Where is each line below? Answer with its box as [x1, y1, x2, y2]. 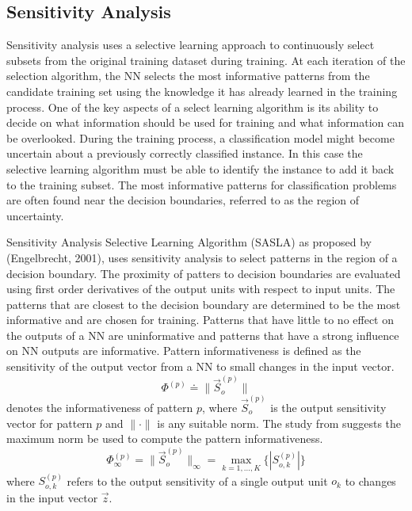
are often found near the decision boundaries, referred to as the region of [6, 192, 360, 208]
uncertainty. [6, 207, 64, 223]
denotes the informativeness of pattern [6, 399, 193, 415]
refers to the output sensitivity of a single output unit [67, 472, 328, 489]
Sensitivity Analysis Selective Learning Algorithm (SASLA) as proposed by [6, 234, 372, 250]
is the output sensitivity [270, 399, 387, 415]
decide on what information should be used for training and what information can [6, 114, 405, 131]
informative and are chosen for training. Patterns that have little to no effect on [6, 311, 394, 328]
